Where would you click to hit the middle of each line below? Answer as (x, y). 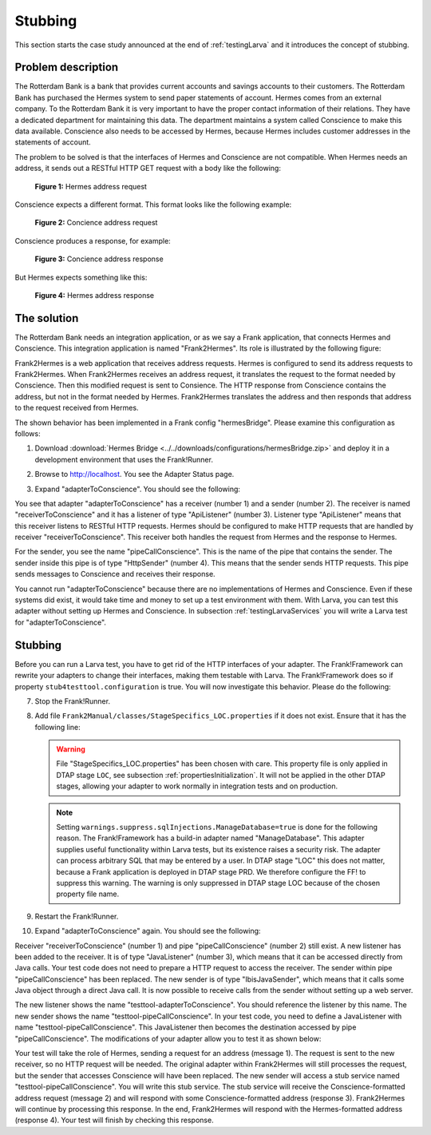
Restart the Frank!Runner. (77, 916)
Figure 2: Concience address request (96, 223)
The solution (47, 318)
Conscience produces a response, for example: (93, 240)
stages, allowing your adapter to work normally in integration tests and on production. (197, 786)
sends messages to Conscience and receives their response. (115, 574)
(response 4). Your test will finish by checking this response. (115, 1120)
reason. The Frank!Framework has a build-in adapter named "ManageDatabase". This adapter (210, 838)
